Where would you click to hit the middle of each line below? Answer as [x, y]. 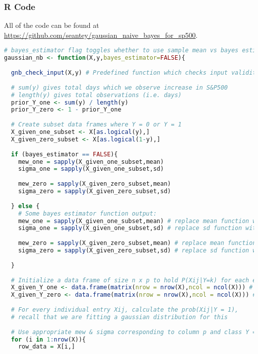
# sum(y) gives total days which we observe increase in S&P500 [120, 87]
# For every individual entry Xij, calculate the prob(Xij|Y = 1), [125, 310]
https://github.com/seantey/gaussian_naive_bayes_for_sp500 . [101, 35]
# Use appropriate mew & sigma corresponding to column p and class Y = [134, 332]
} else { [25, 206]
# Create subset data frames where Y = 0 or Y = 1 [96, 125]
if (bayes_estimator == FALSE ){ [64, 154]
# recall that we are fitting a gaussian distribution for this [120, 317]
